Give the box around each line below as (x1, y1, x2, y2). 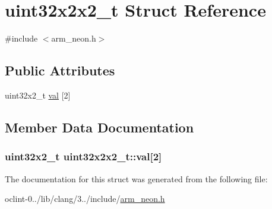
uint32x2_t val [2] (5, 88, 71, 101)
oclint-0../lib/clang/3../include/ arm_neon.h (5, 192, 165, 205)
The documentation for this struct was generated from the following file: (5, 172, 268, 185)
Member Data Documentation (5, 118, 194, 136)
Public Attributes (5, 61, 115, 80)
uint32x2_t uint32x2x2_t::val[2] (5, 149, 162, 164)
